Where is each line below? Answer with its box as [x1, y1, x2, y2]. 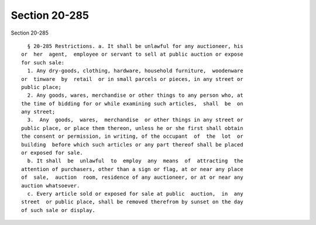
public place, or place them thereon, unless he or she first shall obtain [21, 125, 243, 131]
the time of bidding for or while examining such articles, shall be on [21, 100, 243, 107]
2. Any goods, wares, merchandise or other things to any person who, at [27, 92, 243, 99]
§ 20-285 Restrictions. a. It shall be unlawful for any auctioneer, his [27, 43, 243, 49]
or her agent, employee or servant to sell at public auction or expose [21, 51, 243, 58]
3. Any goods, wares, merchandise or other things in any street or [27, 117, 243, 123]
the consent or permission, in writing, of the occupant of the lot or [21, 133, 243, 140]
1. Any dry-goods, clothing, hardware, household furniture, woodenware [27, 67, 243, 74]
